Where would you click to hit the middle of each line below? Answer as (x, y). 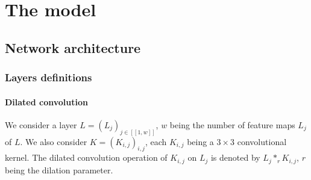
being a (200, 141)
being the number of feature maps (232, 124)
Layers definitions (49, 77)
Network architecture (73, 47)
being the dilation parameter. (59, 169)
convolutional (262, 141)
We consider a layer (41, 124)
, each (156, 141)
